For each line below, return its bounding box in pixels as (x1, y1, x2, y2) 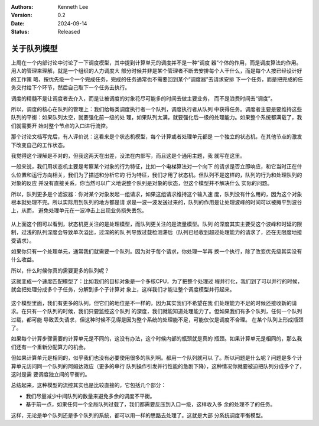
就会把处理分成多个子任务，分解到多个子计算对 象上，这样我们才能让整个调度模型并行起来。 (11, 286, 235, 293)
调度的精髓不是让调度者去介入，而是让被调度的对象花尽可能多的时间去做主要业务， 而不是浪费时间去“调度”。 (11, 95, 276, 102)
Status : (11, 28, 30, 35)
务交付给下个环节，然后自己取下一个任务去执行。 (11, 84, 130, 91)
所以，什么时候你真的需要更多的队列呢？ (11, 266, 109, 274)
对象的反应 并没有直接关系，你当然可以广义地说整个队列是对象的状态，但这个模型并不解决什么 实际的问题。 (11, 180, 273, 187)
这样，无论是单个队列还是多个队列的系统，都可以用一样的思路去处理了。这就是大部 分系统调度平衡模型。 (11, 411, 266, 419)
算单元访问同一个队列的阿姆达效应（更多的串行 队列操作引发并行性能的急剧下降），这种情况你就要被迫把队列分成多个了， (11, 362, 305, 369)
